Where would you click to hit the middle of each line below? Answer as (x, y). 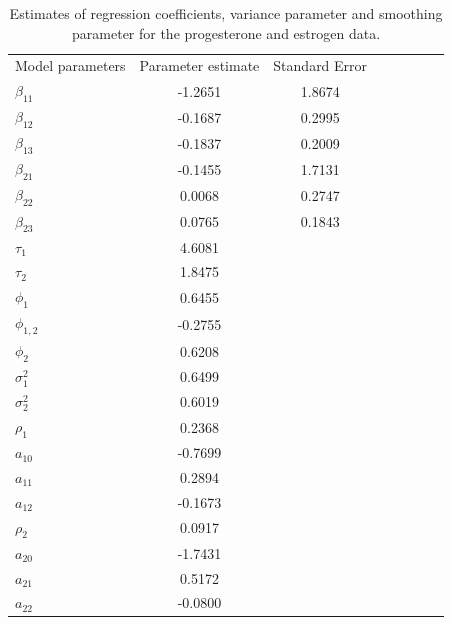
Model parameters (70, 65)
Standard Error (320, 65)
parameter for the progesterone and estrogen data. (226, 32)
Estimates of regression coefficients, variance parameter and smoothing (226, 13)
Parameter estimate (199, 65)
